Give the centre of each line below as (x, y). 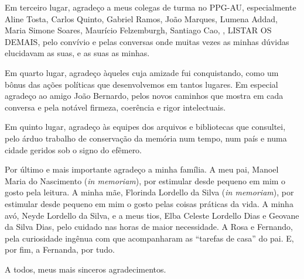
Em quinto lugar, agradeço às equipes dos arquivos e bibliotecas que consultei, (145, 127)
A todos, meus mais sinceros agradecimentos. (86, 269)
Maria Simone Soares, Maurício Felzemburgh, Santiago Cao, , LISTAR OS (138, 30)
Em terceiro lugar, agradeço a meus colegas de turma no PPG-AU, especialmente (151, 7)
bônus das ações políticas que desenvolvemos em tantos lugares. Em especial (141, 84)
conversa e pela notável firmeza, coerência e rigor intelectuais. (115, 107)
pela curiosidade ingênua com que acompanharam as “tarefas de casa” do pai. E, (149, 238)
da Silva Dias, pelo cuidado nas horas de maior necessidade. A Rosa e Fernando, (149, 227)
